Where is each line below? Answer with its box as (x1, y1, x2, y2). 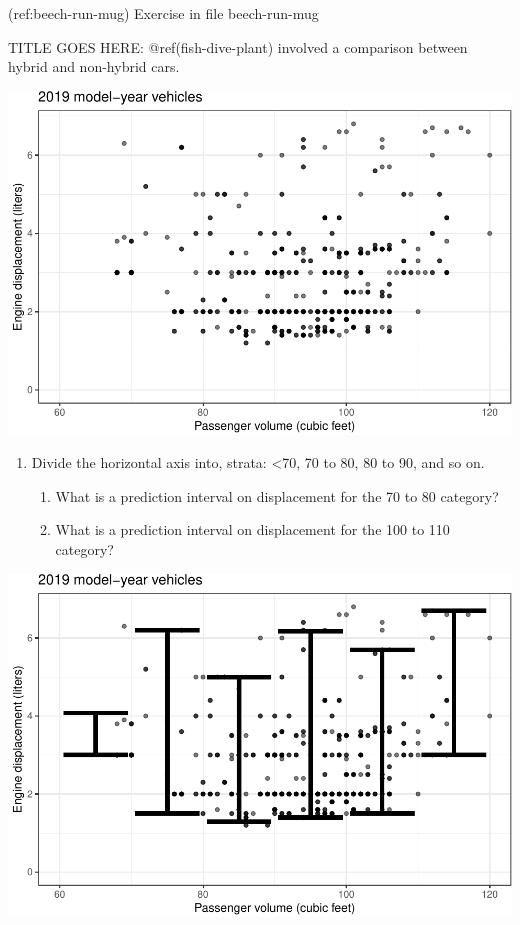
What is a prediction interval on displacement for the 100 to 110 (55, 519, 450, 540)
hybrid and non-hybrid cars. (8, 56, 180, 77)
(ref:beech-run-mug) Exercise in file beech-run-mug (8, 3, 319, 23)
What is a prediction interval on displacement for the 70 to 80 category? (55, 485, 499, 506)
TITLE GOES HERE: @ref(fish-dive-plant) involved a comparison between (8, 36, 468, 57)
